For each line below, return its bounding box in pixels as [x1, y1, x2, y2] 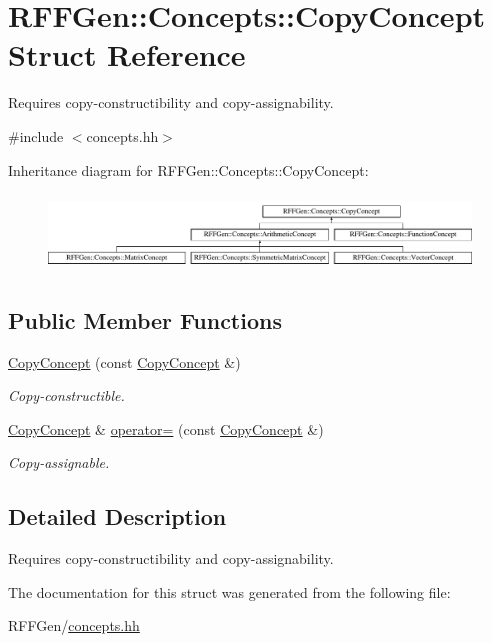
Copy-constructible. [8, 385, 125, 406]
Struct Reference [8, 34, 246, 75]
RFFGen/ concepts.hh [8, 615, 140, 636]
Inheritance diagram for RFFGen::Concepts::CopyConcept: [8, 159, 369, 180]
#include [8, 125, 64, 146]
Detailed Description [8, 501, 227, 532]
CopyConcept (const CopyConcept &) [8, 351, 241, 372]
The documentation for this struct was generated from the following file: [8, 581, 451, 602]
